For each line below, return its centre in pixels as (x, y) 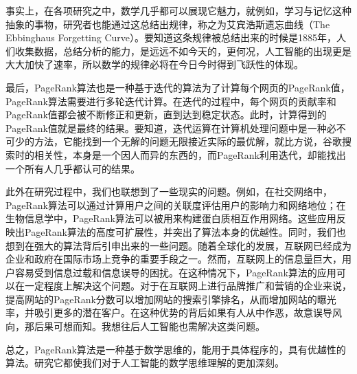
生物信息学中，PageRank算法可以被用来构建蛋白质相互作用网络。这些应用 (171, 218)
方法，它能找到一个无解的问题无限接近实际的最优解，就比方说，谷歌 (188, 141)
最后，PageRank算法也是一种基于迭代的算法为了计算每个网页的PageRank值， (178, 87)
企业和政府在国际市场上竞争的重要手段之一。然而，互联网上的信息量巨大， (174, 259)
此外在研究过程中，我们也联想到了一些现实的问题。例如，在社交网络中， (169, 191)
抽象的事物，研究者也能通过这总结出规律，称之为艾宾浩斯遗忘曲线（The (168, 24)
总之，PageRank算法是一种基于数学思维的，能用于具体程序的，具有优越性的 (176, 349)
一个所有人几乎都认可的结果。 (73, 168)
